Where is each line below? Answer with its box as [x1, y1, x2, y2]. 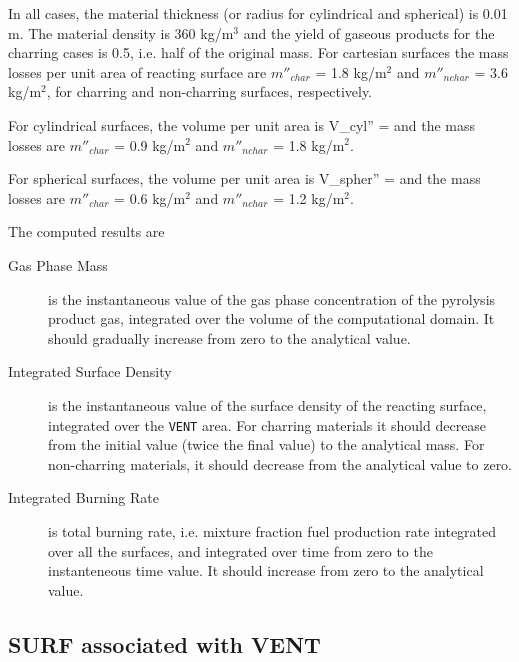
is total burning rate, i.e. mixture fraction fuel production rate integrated [48, 520, 497, 541]
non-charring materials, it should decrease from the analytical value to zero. [48, 453, 513, 474]
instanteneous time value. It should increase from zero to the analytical [48, 560, 484, 581]
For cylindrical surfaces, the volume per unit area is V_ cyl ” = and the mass [8, 114, 476, 135]
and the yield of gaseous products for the [243, 22, 495, 43]
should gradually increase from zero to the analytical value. [48, 327, 411, 348]
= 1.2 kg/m [273, 187, 345, 208]
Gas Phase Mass [8, 254, 108, 275]
